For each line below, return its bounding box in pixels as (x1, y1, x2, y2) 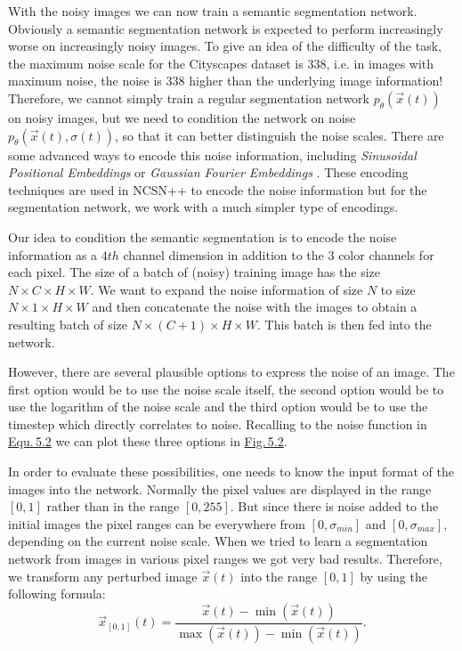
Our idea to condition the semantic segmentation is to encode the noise (8, 227, 397, 246)
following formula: (8, 584, 106, 603)
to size (380, 280, 416, 298)
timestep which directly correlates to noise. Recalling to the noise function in (8, 414, 427, 433)
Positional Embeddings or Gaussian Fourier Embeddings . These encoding (8, 163, 409, 182)
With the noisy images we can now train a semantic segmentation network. (8, 2, 417, 20)
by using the (360, 566, 427, 585)
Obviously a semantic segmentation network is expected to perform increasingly (8, 19, 443, 37)
